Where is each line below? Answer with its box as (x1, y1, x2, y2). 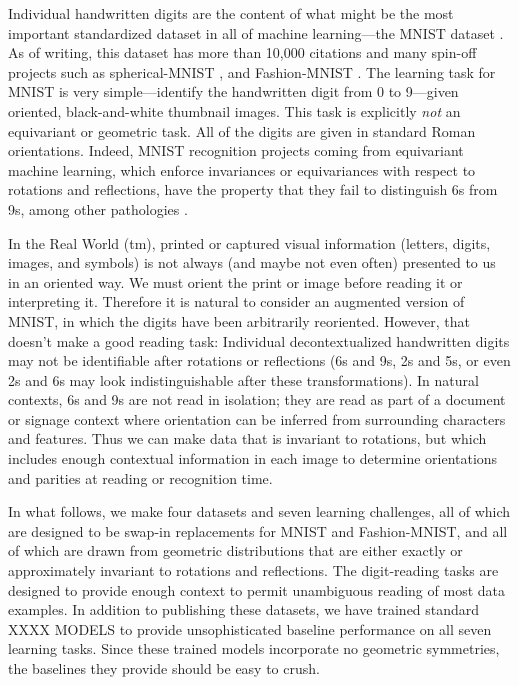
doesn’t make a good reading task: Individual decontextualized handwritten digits (8, 330, 510, 351)
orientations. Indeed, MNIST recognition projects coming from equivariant (8, 140, 464, 161)
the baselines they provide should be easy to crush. (8, 658, 320, 678)
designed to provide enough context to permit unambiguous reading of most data (8, 579, 505, 600)
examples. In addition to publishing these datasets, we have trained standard (8, 599, 480, 620)
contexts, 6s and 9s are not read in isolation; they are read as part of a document (8, 389, 506, 410)
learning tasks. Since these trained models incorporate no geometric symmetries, (8, 638, 500, 659)
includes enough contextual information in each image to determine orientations (8, 448, 498, 469)
